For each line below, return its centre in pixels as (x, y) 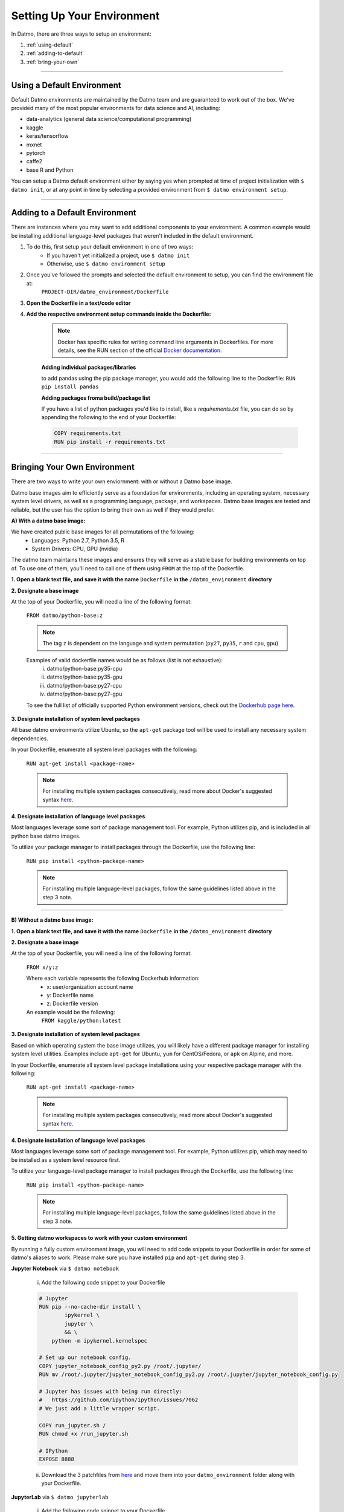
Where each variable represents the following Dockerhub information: (113, 978)
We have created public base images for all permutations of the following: (103, 532)
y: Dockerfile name (70, 995)
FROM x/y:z (42, 967)
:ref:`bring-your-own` (53, 62)
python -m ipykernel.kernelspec (100, 1341)
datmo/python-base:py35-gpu (85, 677)
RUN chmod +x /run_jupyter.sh (84, 1434)
